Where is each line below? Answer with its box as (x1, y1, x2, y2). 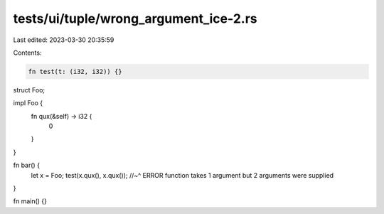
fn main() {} (13, 197, 48, 205)
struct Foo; (13, 85, 46, 94)
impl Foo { (13, 99, 43, 107)
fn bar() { (13, 161, 41, 170)
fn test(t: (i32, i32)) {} (28, 68, 122, 75)
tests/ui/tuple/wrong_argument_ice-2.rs (13, 11, 257, 26)
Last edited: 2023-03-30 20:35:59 (13, 36, 114, 44)
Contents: (13, 48, 42, 57)
